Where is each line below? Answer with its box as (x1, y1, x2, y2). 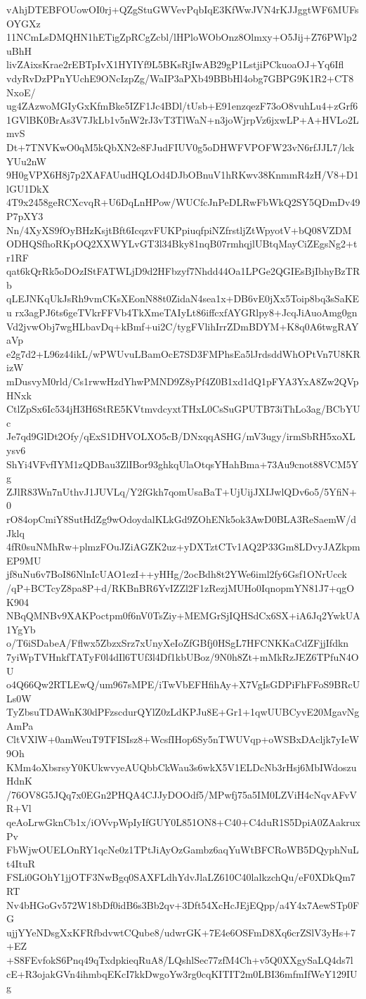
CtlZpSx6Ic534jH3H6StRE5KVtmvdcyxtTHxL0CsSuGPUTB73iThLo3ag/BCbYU (6, 401, 360, 416)
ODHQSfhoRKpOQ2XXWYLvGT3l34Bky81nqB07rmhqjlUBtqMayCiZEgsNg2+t (6, 236, 358, 251)
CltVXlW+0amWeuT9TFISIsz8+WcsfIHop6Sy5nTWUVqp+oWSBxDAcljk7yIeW (6, 732, 360, 747)
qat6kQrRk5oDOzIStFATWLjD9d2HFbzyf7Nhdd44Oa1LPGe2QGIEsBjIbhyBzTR (6, 264, 360, 278)
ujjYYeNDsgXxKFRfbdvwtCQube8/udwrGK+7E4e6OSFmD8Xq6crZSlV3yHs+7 (6, 924, 356, 939)
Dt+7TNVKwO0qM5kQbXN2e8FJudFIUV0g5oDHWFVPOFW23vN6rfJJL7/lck (6, 139, 355, 154)
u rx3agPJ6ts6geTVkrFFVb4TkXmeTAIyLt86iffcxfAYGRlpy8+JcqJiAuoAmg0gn (6, 305, 358, 320)
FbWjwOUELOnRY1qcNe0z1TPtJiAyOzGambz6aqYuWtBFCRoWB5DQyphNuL (6, 842, 359, 857)
